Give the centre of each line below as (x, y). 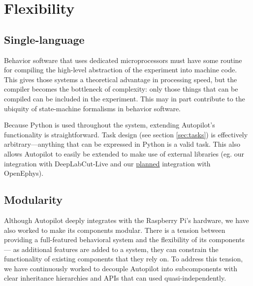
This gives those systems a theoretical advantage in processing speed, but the (121, 79)
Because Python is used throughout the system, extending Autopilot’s (110, 125)
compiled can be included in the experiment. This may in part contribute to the (125, 98)
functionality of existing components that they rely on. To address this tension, (124, 259)
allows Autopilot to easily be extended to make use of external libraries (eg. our (124, 153)
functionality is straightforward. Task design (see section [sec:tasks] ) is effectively (126, 134)
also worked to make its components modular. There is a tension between (115, 230)
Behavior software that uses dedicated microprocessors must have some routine (123, 60)
